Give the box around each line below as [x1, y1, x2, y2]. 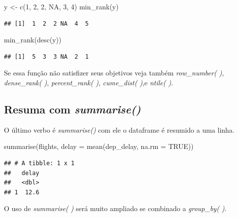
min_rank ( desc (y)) [4, 35, 62, 45]
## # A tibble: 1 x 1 [4, 159, 75, 167]
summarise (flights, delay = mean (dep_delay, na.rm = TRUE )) [4, 141, 194, 151]
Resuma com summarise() [4, 101, 141, 116]
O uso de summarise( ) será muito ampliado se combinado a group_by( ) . [4, 203, 227, 214]
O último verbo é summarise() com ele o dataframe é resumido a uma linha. [4, 124, 235, 135]
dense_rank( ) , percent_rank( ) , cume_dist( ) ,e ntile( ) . [4, 77, 173, 87]
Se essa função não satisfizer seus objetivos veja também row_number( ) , [4, 68, 224, 78]
